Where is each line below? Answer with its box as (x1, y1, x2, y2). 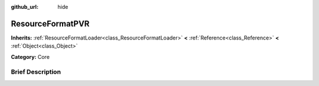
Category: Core (11, 53, 50, 60)
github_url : (11, 4, 38, 10)
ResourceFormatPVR (11, 18, 90, 29)
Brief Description (11, 68, 61, 76)
